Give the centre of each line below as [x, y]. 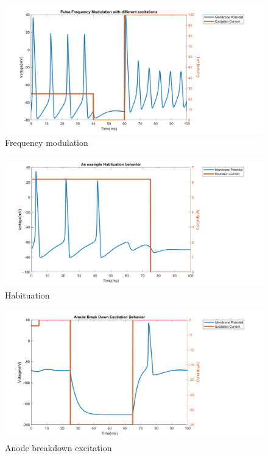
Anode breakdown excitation [58, 447]
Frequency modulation [47, 143]
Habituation [27, 295]
